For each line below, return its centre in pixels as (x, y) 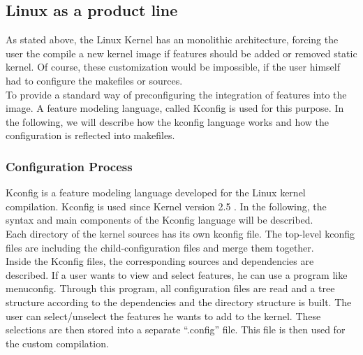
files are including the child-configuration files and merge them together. (160, 247)
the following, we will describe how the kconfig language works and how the (167, 121)
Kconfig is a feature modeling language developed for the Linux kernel (156, 193)
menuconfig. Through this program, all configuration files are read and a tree (170, 288)
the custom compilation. (57, 343)
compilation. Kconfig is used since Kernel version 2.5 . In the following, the (166, 206)
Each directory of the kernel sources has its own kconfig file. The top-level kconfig (180, 233)
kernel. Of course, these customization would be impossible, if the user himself (173, 67)
